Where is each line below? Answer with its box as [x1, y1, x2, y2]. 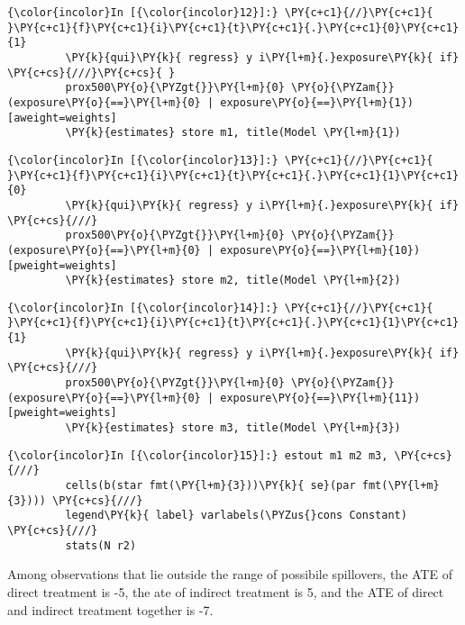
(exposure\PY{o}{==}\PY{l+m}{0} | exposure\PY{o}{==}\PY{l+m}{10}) [7, 243, 421, 257]
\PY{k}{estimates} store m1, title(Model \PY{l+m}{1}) [65, 126, 401, 140]
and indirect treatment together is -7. [7, 600, 214, 619]
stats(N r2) [65, 539, 137, 552]
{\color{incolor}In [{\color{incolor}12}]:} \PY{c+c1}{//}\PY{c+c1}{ [7, 6, 433, 19]
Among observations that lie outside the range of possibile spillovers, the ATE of [7, 565, 452, 584]
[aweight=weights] [7, 111, 117, 124]
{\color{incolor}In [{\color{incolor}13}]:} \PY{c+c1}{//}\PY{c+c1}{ [7, 153, 433, 167]
